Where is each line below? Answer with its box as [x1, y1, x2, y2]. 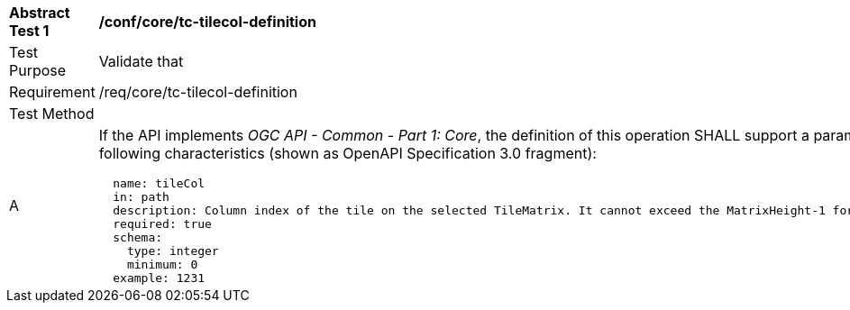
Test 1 [9, 22, 50, 40]
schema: [113, 231, 163, 244]
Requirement [9, 83, 96, 101]
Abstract [9, 4, 70, 22]
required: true [113, 217, 212, 231]
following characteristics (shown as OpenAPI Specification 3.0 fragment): [98, 144, 597, 162]
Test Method [9, 105, 95, 123]
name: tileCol [113, 177, 206, 190]
